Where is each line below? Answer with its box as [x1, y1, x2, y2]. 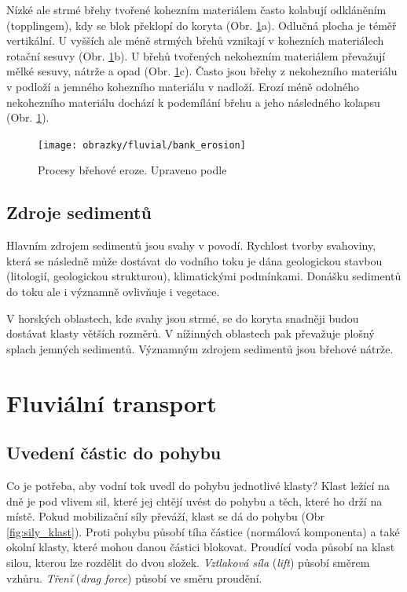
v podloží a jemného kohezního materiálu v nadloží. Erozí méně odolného [6, 78, 360, 94]
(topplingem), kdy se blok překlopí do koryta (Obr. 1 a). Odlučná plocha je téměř [6, 16, 397, 33]
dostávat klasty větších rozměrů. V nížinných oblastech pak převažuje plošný [6, 325, 375, 342]
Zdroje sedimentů [6, 200, 152, 225]
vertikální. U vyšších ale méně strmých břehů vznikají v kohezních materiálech [6, 32, 384, 49]
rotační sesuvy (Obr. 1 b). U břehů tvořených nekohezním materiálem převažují [6, 47, 386, 64]
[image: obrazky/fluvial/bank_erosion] [38, 139, 246, 151]
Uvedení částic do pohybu [6, 440, 222, 465]
